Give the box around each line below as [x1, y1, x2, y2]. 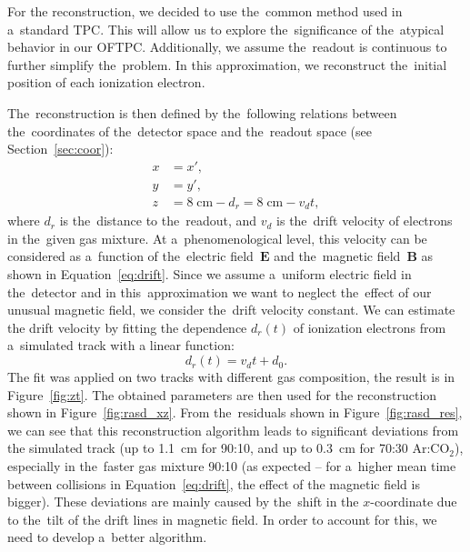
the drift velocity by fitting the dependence [7, 317, 247, 336]
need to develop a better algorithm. [7, 527, 207, 547]
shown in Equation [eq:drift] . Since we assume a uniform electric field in [7, 265, 412, 284]
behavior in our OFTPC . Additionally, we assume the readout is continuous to [7, 37, 447, 56]
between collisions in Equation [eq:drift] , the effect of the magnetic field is [7, 474, 420, 493]
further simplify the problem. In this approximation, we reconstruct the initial [7, 55, 447, 74]
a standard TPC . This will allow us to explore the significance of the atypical [7, 19, 445, 38]
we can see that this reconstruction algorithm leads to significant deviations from [7, 420, 459, 439]
